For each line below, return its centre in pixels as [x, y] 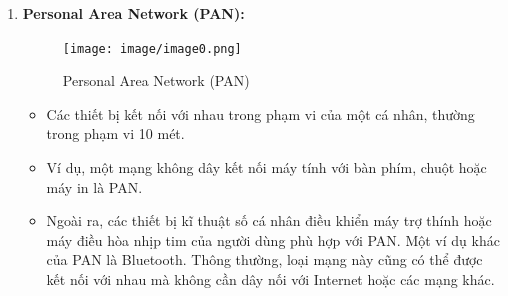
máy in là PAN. [94, 186]
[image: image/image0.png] [152, 48]
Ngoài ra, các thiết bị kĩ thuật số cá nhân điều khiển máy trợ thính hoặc [269, 220]
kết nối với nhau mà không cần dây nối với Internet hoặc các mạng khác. [270, 279]
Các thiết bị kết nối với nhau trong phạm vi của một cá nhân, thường [260, 113]
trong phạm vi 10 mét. [115, 133]
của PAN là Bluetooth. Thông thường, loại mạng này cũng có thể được [264, 259]
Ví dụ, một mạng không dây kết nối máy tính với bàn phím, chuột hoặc [266, 167]
